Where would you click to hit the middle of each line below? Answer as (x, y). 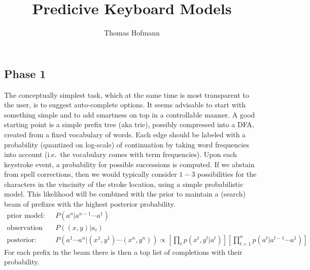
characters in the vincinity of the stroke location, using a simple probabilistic (124, 184)
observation (25, 228)
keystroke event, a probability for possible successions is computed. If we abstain (129, 164)
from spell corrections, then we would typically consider (91, 174)
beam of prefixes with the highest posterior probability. (90, 204)
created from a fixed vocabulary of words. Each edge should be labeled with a (125, 134)
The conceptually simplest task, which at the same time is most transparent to (127, 94)
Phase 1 (25, 73)
